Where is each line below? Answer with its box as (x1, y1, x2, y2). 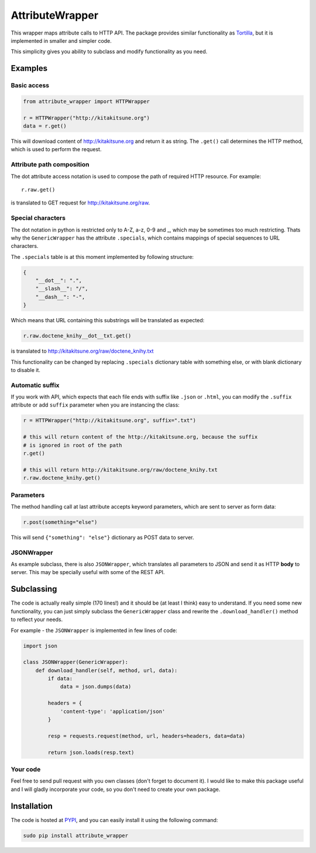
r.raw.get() (21, 186, 56, 193)
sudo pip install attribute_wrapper (23, 832, 129, 839)
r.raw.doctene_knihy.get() (23, 475, 101, 482)
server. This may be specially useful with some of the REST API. (11, 569, 165, 576)
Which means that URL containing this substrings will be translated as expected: (11, 317, 205, 324)
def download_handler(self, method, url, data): (35, 667, 178, 674)
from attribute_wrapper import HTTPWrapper (23, 98, 150, 105)
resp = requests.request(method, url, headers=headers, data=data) (47, 732, 246, 739)
